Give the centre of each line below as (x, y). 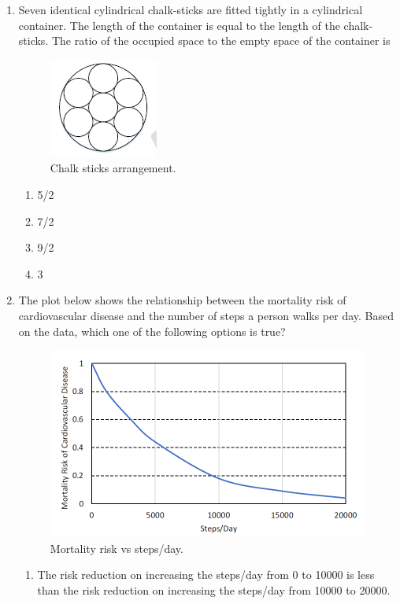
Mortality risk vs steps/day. (117, 548)
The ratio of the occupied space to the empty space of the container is (221, 41)
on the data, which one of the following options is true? (152, 331)
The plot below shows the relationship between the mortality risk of (182, 300)
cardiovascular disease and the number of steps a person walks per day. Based (206, 315)
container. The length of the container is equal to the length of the (179, 25)
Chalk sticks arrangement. (113, 168)
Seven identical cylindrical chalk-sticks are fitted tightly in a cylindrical (191, 9)
